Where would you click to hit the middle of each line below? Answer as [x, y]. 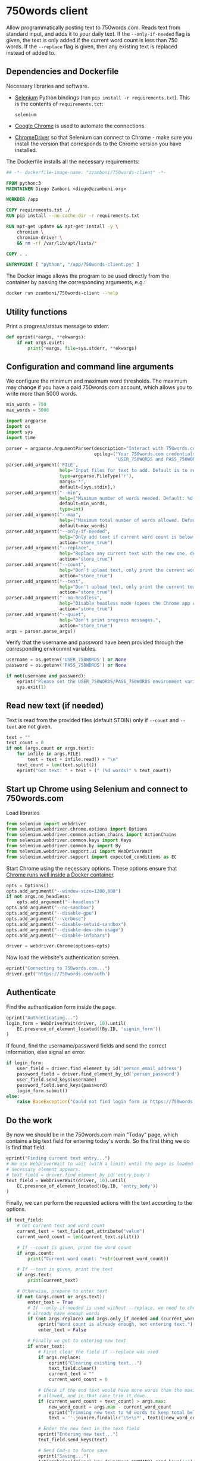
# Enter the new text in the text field [89, 1429]
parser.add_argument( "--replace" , [49, 548]
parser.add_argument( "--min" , [44, 493]
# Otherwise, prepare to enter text [62, 1291]
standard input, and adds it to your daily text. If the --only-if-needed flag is [98, 33]
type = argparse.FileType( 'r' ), [97, 476]
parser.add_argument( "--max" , [44, 515]
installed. [26, 150]
